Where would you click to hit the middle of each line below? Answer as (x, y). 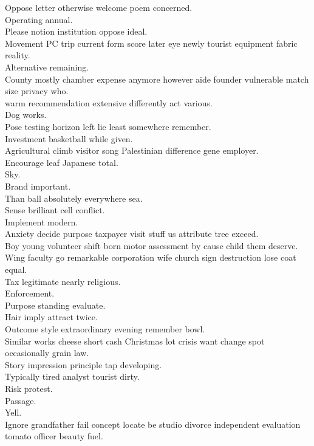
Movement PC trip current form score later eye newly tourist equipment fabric (151, 43)
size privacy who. (37, 91)
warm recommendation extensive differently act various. (109, 102)
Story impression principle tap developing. (84, 364)
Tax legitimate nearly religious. (63, 281)
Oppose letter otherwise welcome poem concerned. (99, 7)
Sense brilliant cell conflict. (55, 210)
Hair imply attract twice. (51, 317)
